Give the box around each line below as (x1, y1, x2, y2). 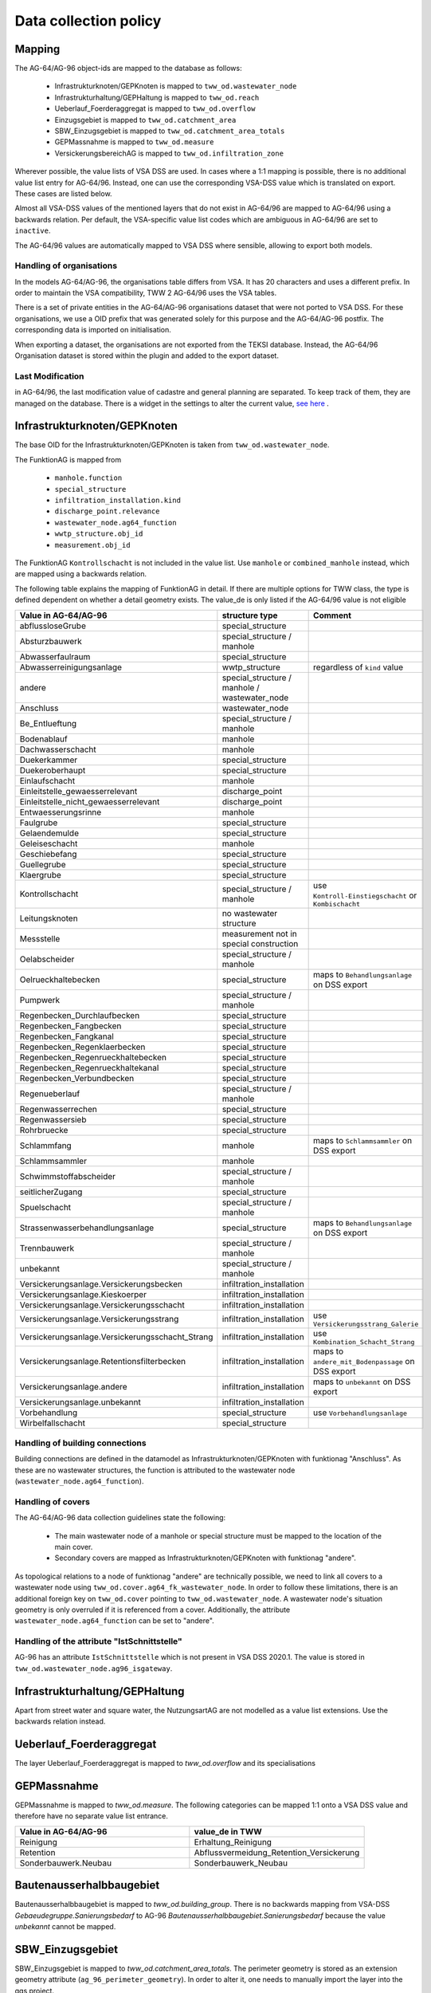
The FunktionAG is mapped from (14, 454, 122, 464)
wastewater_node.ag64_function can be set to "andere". (14, 1616, 214, 1625)
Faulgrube (19, 817, 58, 828)
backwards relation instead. (14, 1716, 106, 1726)
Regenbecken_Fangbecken (19, 1020, 122, 1032)
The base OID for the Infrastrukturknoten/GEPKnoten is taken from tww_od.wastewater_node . (14, 440, 330, 450)
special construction (221, 938, 299, 949)
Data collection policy (14, 12, 162, 29)
